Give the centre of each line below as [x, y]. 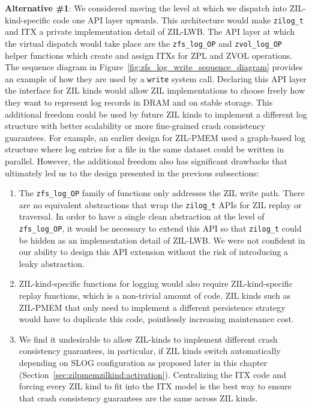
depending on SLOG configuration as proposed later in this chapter [143, 362]
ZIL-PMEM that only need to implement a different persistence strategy [152, 307]
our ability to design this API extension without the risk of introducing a [154, 252]
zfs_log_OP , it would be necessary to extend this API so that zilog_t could [160, 228]
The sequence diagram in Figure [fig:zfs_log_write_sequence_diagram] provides [154, 67]
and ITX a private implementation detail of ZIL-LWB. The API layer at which [150, 31]
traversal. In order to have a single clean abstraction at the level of [142, 216]
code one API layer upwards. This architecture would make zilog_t [178, 19]
